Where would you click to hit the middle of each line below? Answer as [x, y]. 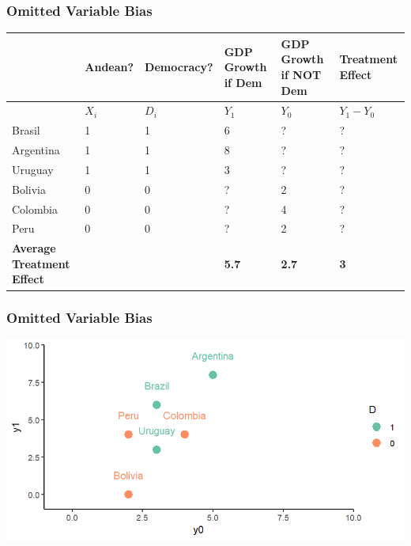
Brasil [26, 130]
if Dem [243, 82]
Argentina [36, 150]
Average [34, 248]
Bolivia [29, 189]
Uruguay [33, 169]
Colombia [35, 209]
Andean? [109, 67]
